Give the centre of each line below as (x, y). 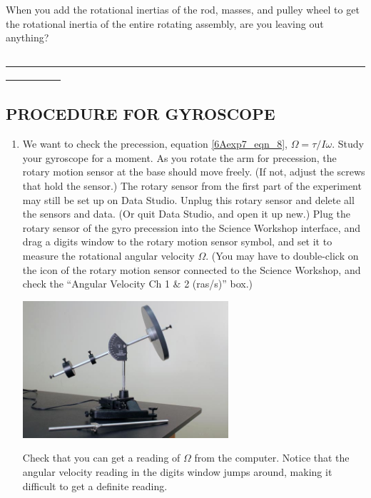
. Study (348, 144)
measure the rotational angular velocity (108, 255)
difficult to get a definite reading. (95, 486)
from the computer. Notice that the (272, 458)
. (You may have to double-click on (282, 255)
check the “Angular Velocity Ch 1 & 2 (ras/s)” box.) (138, 284)
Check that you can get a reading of (101, 458)
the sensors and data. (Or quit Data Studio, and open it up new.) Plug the (187, 214)
